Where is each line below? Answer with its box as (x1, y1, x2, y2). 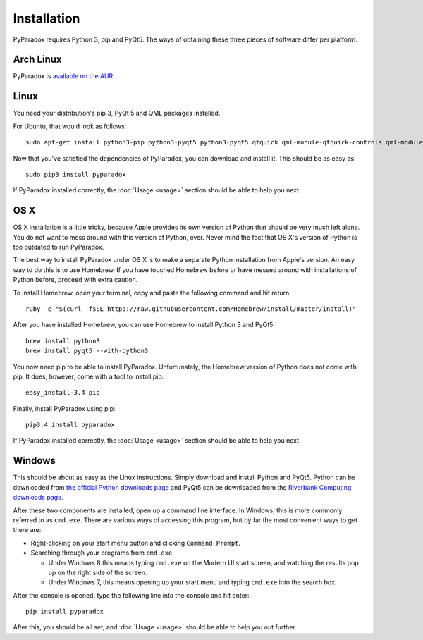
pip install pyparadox (25, 608, 104, 616)
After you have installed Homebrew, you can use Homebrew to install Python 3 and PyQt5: (13, 321, 275, 329)
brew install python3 (25, 337, 100, 345)
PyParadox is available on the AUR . (13, 72, 116, 80)
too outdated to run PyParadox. (13, 243, 104, 251)
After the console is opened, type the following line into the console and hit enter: (13, 591, 250, 599)
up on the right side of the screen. (48, 568, 147, 577)
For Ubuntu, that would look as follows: (13, 122, 127, 130)
